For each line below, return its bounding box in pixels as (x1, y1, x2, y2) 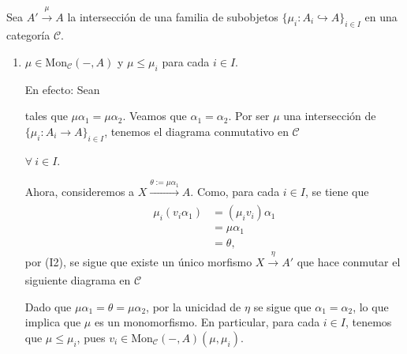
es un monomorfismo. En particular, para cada (94, 314, 320, 330)
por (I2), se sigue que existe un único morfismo (24, 253, 252, 269)
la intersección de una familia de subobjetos (67, 8, 278, 24)
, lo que (353, 298, 389, 314)
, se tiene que (304, 183, 369, 199)
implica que (24, 314, 81, 330)
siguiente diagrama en (24, 272, 131, 288)
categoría (6, 27, 50, 43)
